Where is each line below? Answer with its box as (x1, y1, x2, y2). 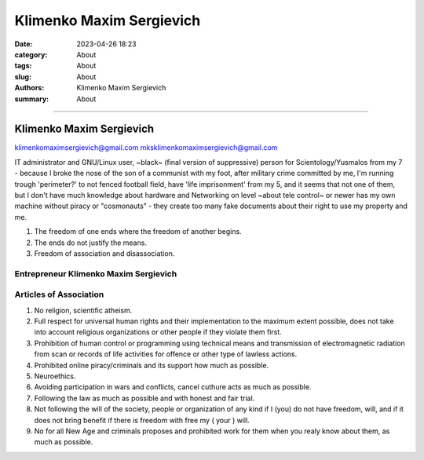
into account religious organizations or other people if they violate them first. (34, 327, 282, 337)
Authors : (14, 83, 45, 93)
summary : (14, 94, 49, 104)
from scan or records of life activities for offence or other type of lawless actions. (34, 349, 298, 359)
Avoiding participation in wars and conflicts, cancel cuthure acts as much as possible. (34, 382, 312, 392)
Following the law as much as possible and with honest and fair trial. (34, 393, 255, 403)
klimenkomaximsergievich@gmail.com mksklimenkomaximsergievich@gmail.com (14, 143, 278, 152)
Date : (14, 39, 33, 49)
